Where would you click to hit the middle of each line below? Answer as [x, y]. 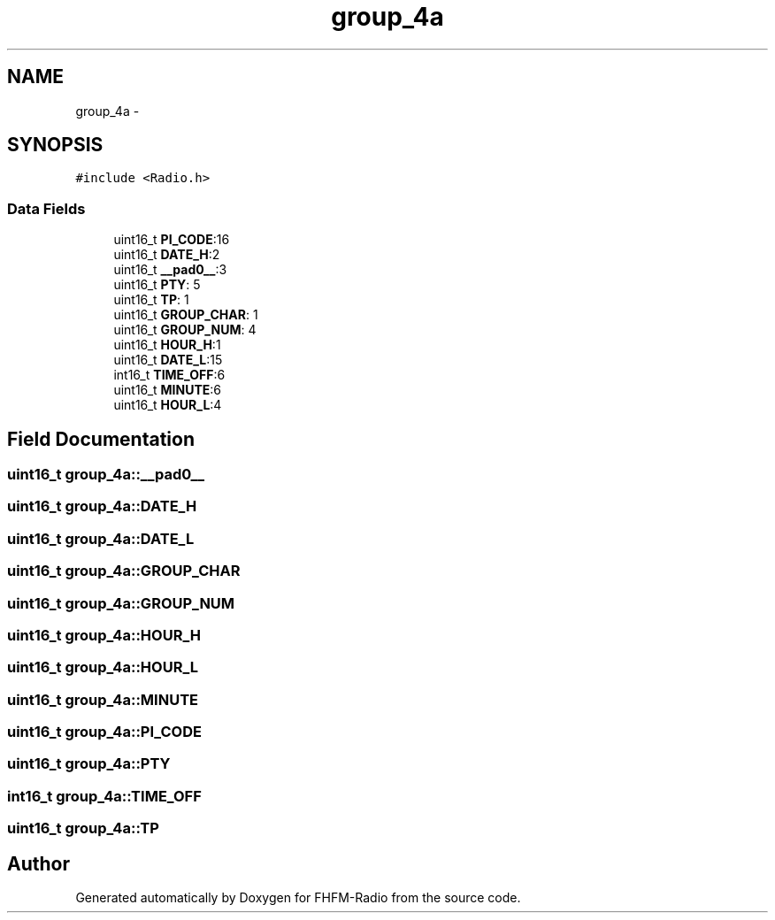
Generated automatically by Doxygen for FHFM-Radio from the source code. [298, 897]
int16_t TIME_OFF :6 [169, 375]
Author [38, 863]
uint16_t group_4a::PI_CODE [104, 732]
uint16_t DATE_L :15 [168, 360]
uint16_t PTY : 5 [157, 285]
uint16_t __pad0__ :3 [170, 270]
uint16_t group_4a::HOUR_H [104, 635]
